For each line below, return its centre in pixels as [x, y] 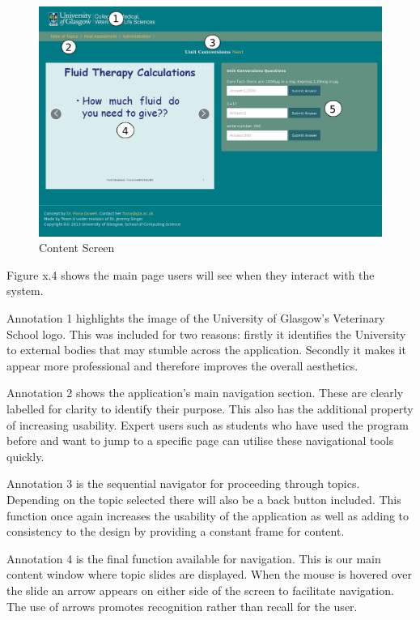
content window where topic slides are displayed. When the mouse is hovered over [209, 574]
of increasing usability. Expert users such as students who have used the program [208, 424]
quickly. [25, 456]
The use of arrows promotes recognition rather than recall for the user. [182, 606]
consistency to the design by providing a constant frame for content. [176, 531]
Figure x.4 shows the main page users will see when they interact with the [191, 274]
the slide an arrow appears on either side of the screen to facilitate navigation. [200, 590]
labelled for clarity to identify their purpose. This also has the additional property [210, 408]
